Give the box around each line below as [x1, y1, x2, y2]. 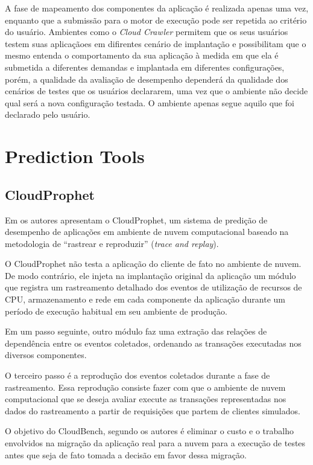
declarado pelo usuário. [5, 108, 90, 121]
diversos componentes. [5, 348, 87, 361]
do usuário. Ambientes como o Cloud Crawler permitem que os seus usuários [5, 25, 288, 38]
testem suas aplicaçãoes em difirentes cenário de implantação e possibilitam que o [5, 37, 306, 50]
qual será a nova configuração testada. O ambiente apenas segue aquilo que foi [5, 96, 294, 109]
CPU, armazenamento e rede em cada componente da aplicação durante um [5, 293, 285, 306]
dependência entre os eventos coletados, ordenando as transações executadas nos [5, 336, 302, 349]
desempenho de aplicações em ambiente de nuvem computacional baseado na [5, 225, 289, 238]
